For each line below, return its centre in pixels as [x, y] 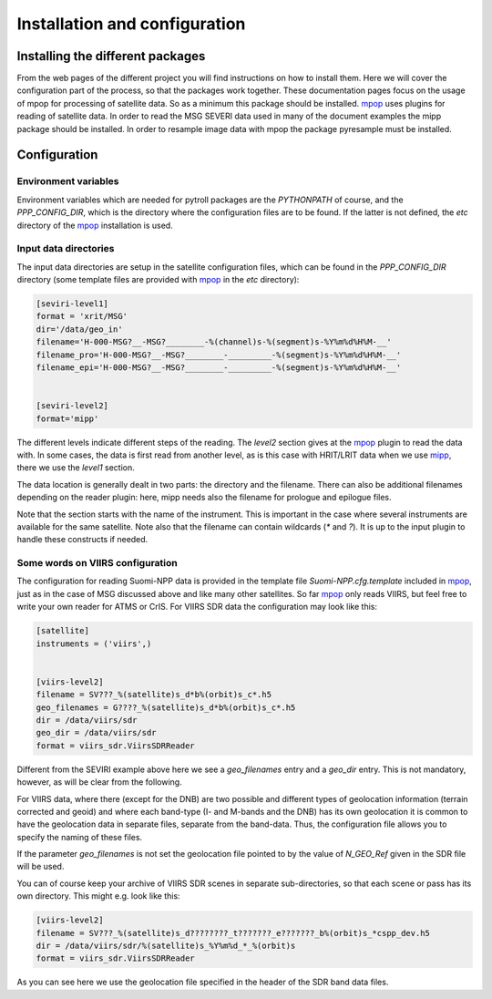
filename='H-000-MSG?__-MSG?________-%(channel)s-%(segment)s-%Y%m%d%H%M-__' [214, 342]
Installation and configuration [131, 24]
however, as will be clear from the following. [99, 782]
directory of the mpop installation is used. [95, 225]
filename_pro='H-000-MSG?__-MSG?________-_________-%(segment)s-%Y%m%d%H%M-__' [219, 355]
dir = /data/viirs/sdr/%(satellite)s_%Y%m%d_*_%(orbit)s [166, 946]
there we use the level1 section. [76, 468]
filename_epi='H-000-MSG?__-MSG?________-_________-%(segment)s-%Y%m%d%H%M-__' [219, 368]
